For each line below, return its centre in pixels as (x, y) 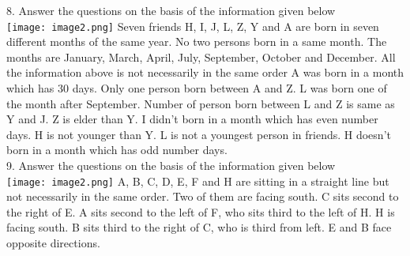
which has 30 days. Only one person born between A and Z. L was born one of (197, 88)
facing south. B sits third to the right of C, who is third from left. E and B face (199, 227)
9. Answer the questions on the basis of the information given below (171, 165)
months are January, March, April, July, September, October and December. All (201, 56)
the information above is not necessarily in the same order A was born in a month (205, 72)
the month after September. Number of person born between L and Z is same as (201, 103)
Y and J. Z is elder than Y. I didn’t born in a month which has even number (192, 119)
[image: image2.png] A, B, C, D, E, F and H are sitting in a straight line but (198, 181)
